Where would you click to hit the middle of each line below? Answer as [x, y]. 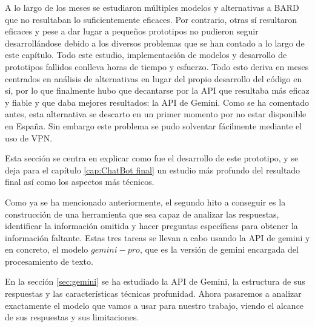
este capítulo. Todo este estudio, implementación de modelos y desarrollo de [146, 55]
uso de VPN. [29, 138]
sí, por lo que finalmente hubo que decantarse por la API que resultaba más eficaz [157, 90]
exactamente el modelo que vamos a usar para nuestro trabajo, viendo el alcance [154, 305]
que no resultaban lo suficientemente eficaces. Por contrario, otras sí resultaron [151, 19]
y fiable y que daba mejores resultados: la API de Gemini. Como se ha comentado [157, 102]
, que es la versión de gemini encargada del [219, 249]
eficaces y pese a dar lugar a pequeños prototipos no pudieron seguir [132, 31]
